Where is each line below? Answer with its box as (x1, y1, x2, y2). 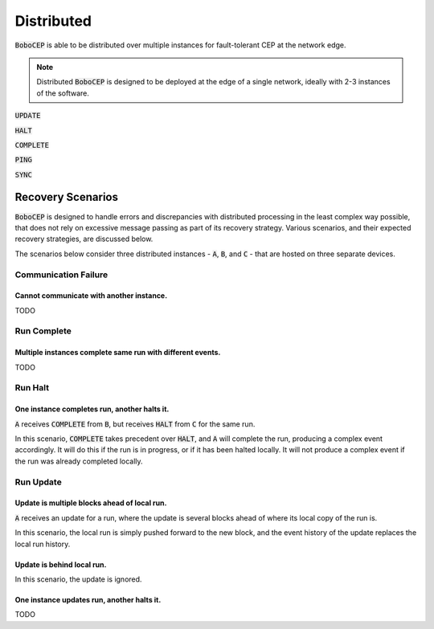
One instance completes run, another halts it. (14, 404, 170, 414)
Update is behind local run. (14, 559, 107, 570)
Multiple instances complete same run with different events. (14, 348, 221, 357)
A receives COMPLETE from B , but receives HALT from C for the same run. (14, 419, 256, 429)
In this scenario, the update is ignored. (14, 574, 142, 584)
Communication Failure (14, 269, 108, 280)
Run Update (14, 476, 62, 488)
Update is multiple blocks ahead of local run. (14, 498, 167, 508)
